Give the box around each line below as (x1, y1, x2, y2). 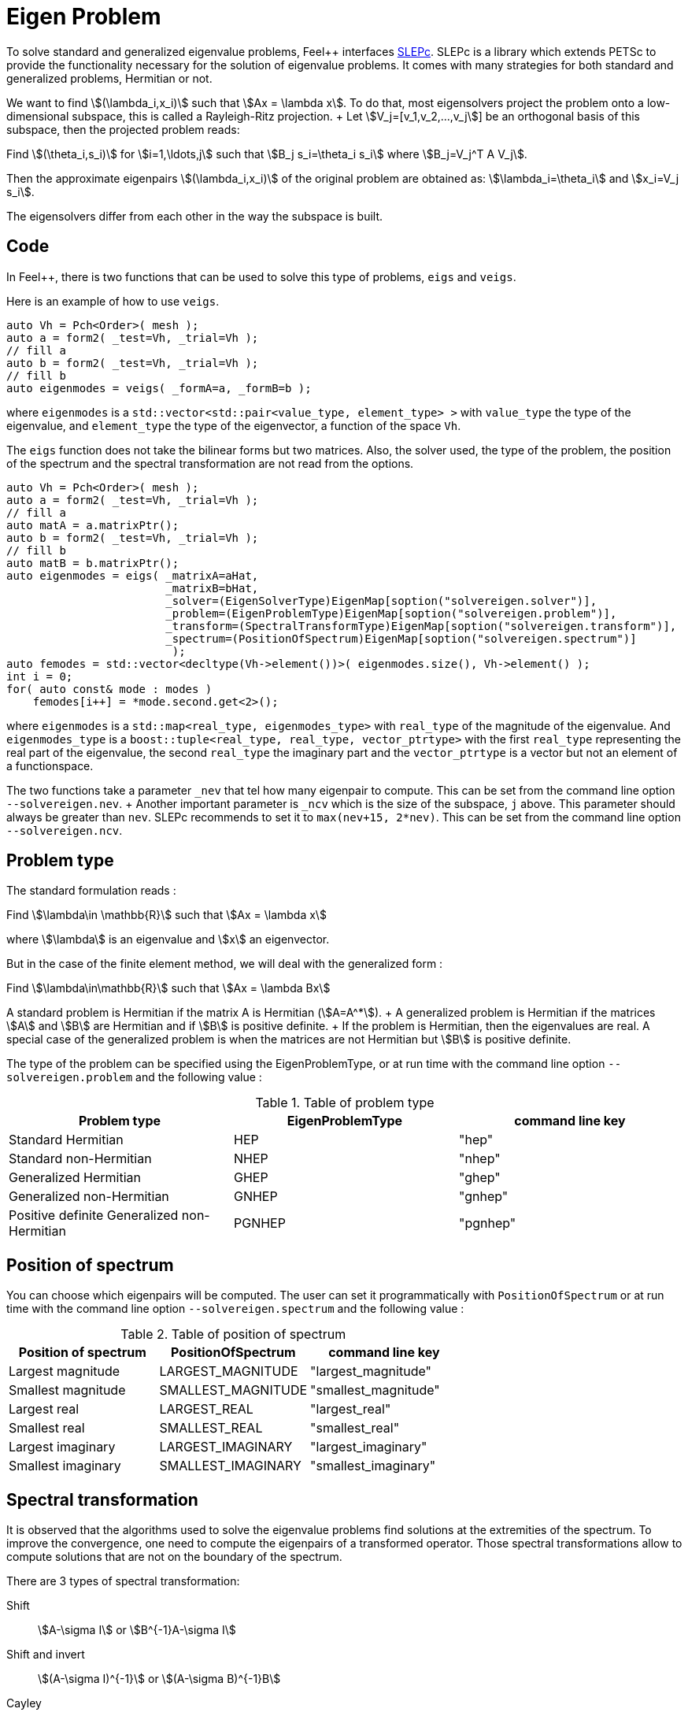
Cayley (6, 1696, 42, 1710)
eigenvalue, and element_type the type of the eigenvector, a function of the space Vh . (6, 418, 461, 432)
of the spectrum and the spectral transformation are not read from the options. (6, 456, 414, 470)
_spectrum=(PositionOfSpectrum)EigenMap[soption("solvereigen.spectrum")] (165, 632, 637, 645)
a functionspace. (6, 758, 94, 773)
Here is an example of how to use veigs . (6, 294, 220, 308)
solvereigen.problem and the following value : (6, 1070, 262, 1084)
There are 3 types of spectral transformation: (6, 1574, 240, 1588)
